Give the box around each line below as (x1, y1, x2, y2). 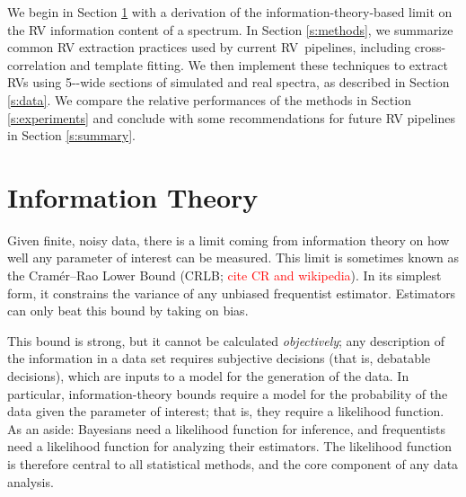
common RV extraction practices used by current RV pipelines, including (7, 38, 411, 57)
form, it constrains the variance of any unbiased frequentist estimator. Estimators (7, 283, 456, 302)
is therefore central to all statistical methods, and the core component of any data (7, 455, 459, 473)
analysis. (7, 472, 54, 491)
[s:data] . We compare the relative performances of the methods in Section (7, 90, 411, 109)
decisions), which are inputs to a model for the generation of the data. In (7, 367, 409, 386)
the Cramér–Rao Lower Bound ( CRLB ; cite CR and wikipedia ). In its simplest (7, 266, 442, 285)
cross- (414, 38, 446, 57)
